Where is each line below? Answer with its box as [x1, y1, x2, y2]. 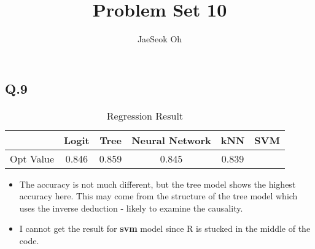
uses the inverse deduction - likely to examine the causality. [19, 201, 243, 214]
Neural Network [131, 132, 211, 147]
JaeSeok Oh [137, 33, 182, 45]
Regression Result [106, 108, 184, 123]
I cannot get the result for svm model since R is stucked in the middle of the [19, 222, 311, 235]
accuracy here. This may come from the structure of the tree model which [19, 190, 298, 202]
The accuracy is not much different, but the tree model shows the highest [19, 177, 296, 190]
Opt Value [10, 151, 55, 166]
